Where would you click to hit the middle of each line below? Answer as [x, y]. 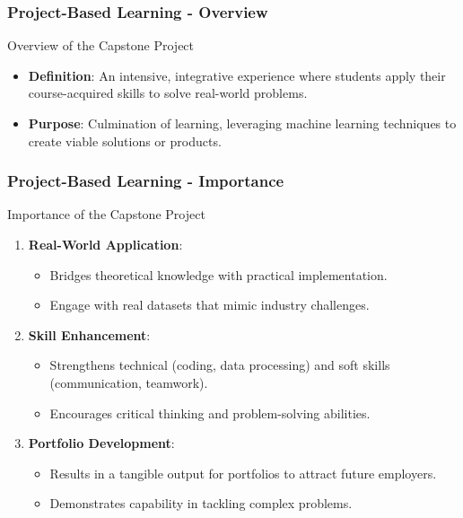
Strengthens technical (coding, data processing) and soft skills [220, 365]
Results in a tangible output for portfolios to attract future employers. [243, 473]
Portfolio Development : [101, 443]
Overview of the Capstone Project [101, 45]
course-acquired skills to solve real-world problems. [168, 93]
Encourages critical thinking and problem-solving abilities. [210, 413]
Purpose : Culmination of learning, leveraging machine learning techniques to [242, 123]
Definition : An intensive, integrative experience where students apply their [237, 75]
